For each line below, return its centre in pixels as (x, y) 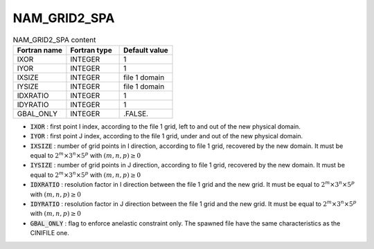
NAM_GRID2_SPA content (54, 39)
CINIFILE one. (50, 233)
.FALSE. (136, 113)
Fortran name (39, 50)
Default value (146, 50)
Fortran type (91, 50)
